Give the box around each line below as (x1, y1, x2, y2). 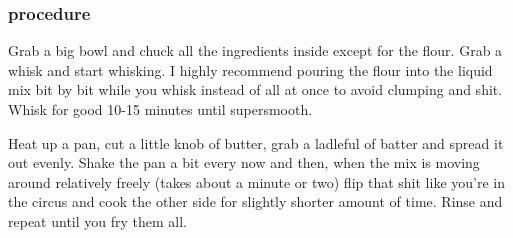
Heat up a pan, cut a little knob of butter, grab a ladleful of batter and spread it (8, 132, 504, 153)
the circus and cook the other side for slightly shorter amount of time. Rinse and (8, 191, 503, 212)
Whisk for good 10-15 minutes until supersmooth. (8, 99, 313, 119)
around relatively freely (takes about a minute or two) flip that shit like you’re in (8, 171, 505, 192)
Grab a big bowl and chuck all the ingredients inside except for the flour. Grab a (8, 40, 503, 61)
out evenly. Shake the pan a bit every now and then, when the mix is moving (8, 152, 480, 173)
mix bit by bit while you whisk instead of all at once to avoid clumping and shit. (8, 79, 503, 100)
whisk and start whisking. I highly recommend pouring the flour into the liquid (8, 59, 493, 80)
